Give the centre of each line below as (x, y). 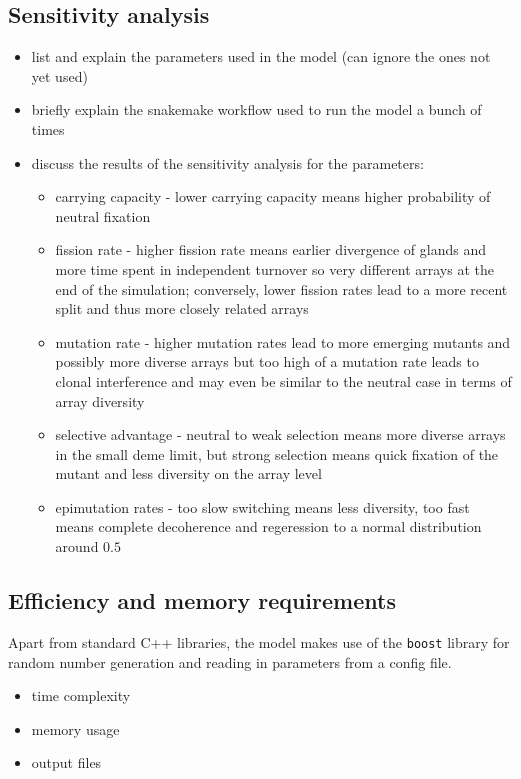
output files (66, 762)
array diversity (100, 400)
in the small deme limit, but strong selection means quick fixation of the (277, 453)
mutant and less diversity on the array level (188, 473)
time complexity (81, 695)
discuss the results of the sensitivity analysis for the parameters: (227, 162)
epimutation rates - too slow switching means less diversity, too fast (262, 506)
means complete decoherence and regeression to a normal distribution (268, 526)
